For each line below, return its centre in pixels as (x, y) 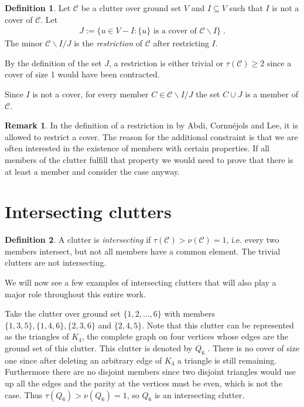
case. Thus (24, 394)
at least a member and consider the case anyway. (92, 171)
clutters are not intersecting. (56, 262)
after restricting (181, 43)
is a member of (271, 94)
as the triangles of (37, 336)
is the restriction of (108, 43)
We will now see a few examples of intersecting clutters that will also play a (141, 282)
